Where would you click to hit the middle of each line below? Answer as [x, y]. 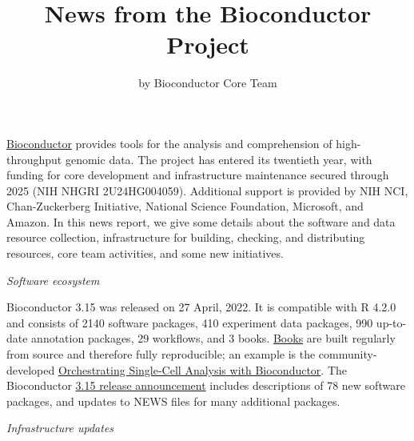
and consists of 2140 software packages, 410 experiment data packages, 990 [190, 322]
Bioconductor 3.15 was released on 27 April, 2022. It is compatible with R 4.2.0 [201, 307]
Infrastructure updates [60, 428]
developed [31, 369]
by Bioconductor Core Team [208, 83]
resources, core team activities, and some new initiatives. [145, 253]
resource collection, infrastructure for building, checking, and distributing [186, 237]
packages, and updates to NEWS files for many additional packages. [173, 401]
